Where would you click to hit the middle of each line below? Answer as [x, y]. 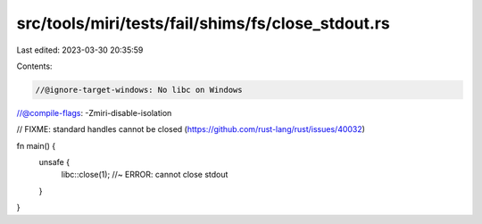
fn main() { [36, 145]
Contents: [34, 66]
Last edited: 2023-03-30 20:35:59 [80, 50]
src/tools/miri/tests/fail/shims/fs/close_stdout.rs [203, 23]
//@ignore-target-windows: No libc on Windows [139, 90]
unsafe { [54, 162]
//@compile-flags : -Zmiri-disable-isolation [94, 112]
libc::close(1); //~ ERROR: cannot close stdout [145, 175]
